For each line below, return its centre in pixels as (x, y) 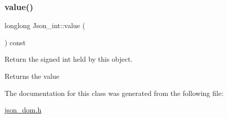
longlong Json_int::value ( (45, 25)
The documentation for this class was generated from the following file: (114, 93)
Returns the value (32, 76)
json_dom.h (23, 110)
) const (15, 42)
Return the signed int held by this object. (69, 59)
